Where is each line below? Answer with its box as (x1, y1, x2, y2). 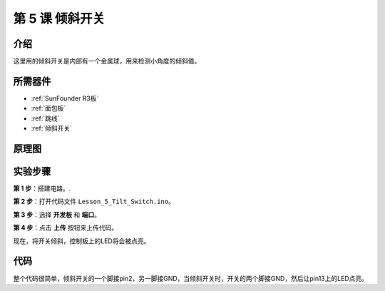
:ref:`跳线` (31, 114, 60, 123)
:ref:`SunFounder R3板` (31, 93, 99, 103)
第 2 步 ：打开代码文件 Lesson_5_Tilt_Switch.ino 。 (13, 197, 175, 206)
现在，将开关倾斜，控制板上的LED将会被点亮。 (13, 236, 150, 245)
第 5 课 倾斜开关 (13, 11, 106, 26)
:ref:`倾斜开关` (31, 124, 73, 133)
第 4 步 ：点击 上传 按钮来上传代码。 (13, 223, 118, 232)
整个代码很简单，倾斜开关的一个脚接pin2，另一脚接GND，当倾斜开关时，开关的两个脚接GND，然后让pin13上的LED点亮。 (13, 274, 369, 282)
